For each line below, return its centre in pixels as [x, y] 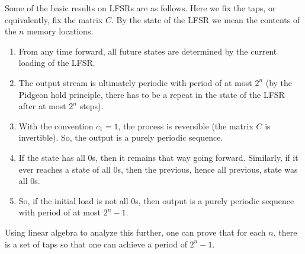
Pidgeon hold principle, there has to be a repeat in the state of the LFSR [152, 94]
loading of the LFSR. [57, 63]
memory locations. [60, 31]
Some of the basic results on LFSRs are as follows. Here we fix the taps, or [140, 8]
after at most [42, 106]
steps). [91, 106]
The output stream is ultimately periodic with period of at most [135, 82]
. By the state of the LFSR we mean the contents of [206, 19]
